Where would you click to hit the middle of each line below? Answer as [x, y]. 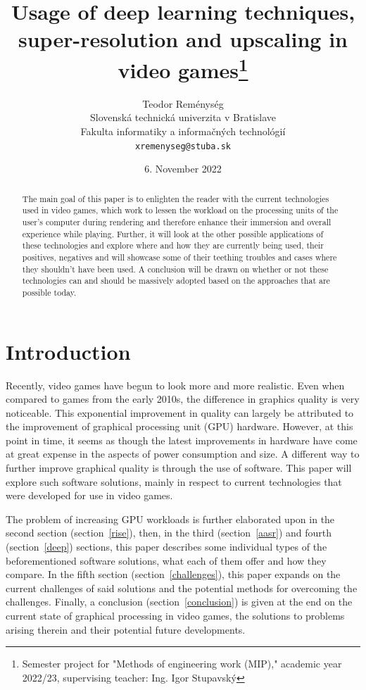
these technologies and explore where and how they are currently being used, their [173, 245]
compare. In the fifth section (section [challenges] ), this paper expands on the [173, 574]
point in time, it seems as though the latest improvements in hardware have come [182, 440]
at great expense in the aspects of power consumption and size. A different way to [183, 454]
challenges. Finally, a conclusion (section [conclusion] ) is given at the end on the [179, 602]
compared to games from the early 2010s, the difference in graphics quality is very [183, 399]
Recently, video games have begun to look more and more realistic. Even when [175, 385]
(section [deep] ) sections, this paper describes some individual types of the [166, 547]
